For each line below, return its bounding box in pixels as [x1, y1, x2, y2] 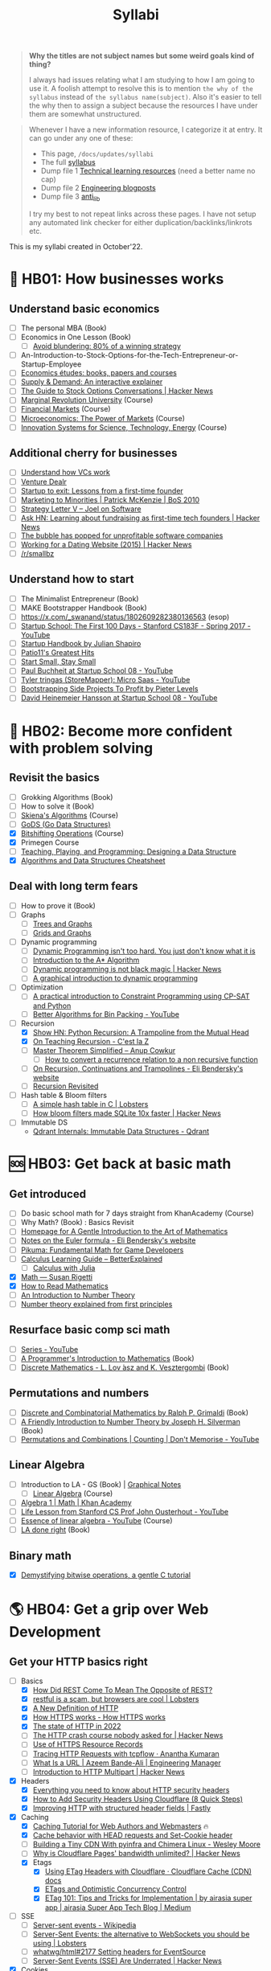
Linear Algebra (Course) [32, 1489, 113, 1498]
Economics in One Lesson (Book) [20, 332, 132, 342]
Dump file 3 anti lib [40, 191, 101, 203]
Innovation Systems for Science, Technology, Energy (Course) [20, 422, 228, 432]
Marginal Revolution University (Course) [20, 395, 154, 405]
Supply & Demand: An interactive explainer [20, 377, 163, 387]
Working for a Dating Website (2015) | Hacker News [20, 539, 192, 549]
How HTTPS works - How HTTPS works [32, 1712, 166, 1722]
